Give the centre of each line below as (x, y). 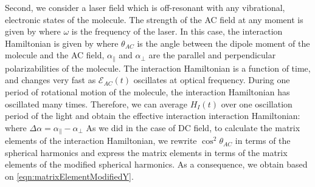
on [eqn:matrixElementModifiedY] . (69, 176)
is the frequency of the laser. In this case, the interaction (177, 31)
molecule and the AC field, (55, 55)
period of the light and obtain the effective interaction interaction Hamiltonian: (153, 116)
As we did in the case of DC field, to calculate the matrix (193, 127)
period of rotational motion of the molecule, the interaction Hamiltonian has (147, 92)
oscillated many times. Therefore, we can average (96, 104)
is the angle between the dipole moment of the (223, 43)
